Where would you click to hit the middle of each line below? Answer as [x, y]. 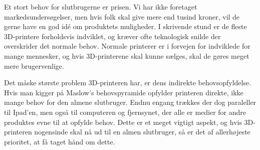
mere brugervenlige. [34, 65]
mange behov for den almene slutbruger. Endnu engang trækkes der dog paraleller [130, 102]
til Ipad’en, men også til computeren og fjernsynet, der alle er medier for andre [125, 112]
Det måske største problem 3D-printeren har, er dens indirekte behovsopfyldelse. [128, 83]
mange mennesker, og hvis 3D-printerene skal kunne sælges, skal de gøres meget [127, 55]
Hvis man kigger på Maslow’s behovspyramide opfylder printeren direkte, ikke [124, 92]
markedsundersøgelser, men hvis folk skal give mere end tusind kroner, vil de [122, 16]
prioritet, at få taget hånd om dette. [60, 141]
